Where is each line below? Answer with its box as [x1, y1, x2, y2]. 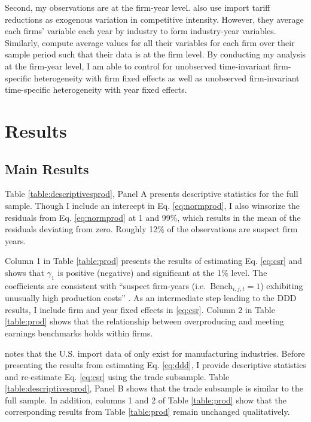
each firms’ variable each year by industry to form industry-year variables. [5, 25, 276, 37]
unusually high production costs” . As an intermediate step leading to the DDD [5, 292, 297, 304]
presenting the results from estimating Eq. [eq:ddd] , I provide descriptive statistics [5, 359, 306, 371]
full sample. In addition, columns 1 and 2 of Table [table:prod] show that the [5, 393, 286, 406]
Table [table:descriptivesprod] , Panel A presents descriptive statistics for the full [5, 187, 298, 200]
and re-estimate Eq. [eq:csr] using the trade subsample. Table [5, 370, 230, 382]
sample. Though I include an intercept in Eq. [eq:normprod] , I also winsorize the [5, 199, 300, 211]
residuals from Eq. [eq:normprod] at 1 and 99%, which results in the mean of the [5, 211, 301, 223]
